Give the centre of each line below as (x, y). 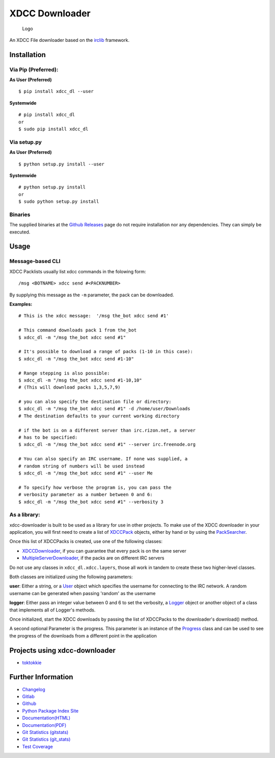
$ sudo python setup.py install (59, 202)
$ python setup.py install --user (61, 164)
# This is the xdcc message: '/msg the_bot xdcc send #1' (94, 316)
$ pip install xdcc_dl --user (56, 91)
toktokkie (32, 662)
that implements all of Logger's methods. (52, 610)
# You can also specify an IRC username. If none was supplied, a (103, 459)
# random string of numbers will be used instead (82, 466)
